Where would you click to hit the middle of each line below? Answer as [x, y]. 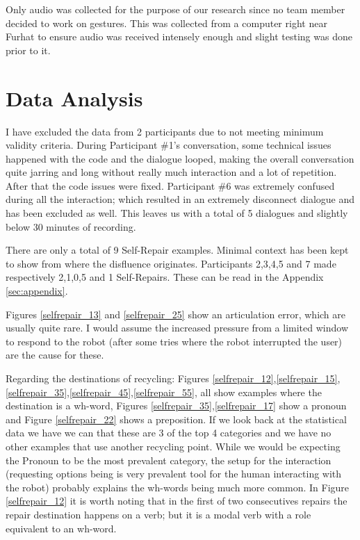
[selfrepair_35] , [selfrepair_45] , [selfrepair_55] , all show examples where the [164, 392]
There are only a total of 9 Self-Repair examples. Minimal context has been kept [177, 250]
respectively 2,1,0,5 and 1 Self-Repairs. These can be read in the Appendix [165, 277]
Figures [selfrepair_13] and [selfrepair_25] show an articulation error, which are [176, 314]
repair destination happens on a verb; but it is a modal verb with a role [158, 514]
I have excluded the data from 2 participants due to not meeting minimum [165, 131]
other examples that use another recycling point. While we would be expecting [173, 446]
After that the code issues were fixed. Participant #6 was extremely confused [170, 185]
